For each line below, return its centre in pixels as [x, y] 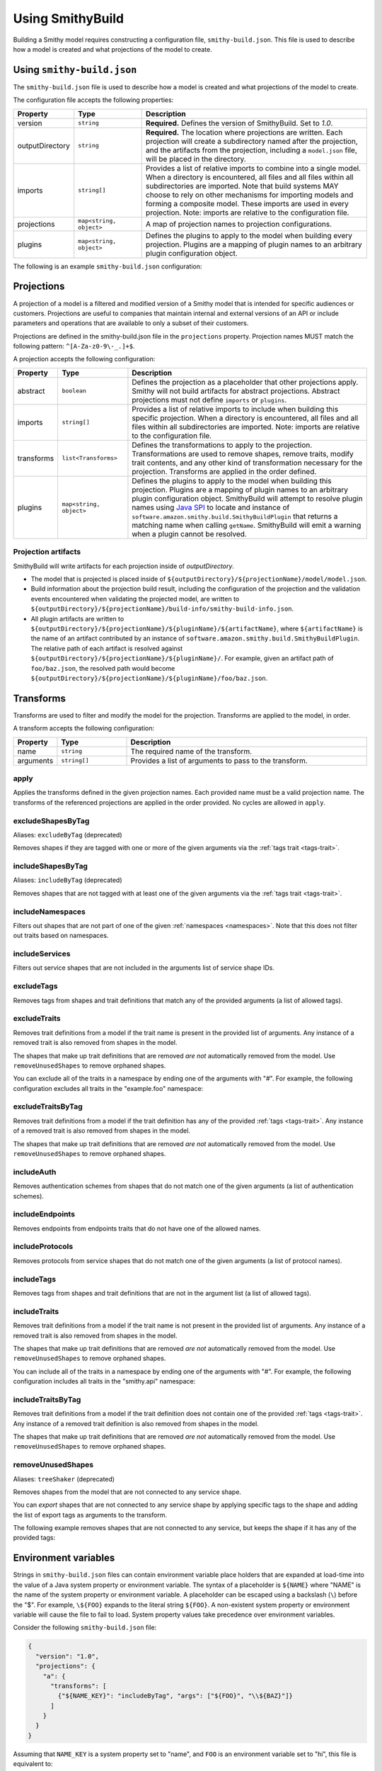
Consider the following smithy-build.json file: [85, 1628]
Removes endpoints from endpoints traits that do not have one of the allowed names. [137, 1228]
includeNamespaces [50, 912]
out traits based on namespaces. [61, 936]
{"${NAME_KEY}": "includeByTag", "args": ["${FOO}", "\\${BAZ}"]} [175, 1696]
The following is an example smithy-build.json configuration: [108, 266]
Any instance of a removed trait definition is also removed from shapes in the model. [136, 1423]
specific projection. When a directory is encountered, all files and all [245, 418]
